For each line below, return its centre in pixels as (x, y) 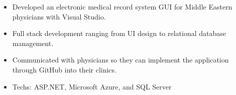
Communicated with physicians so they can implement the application (121, 60)
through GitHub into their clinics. (64, 69)
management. (33, 43)
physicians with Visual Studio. (59, 16)
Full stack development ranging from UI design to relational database (119, 33)
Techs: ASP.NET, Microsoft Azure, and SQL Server (92, 86)
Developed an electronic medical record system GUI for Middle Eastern (122, 6)
